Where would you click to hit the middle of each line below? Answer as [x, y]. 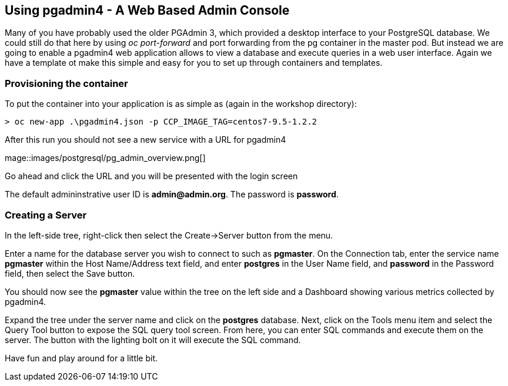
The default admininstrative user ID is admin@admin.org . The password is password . [172, 194]
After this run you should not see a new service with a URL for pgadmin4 [146, 140]
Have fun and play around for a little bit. [81, 358]
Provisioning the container [66, 83]
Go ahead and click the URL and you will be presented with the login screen [151, 176]
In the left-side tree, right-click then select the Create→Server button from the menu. [169, 235]
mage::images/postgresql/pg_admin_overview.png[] [105, 158]
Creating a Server [46, 215]
